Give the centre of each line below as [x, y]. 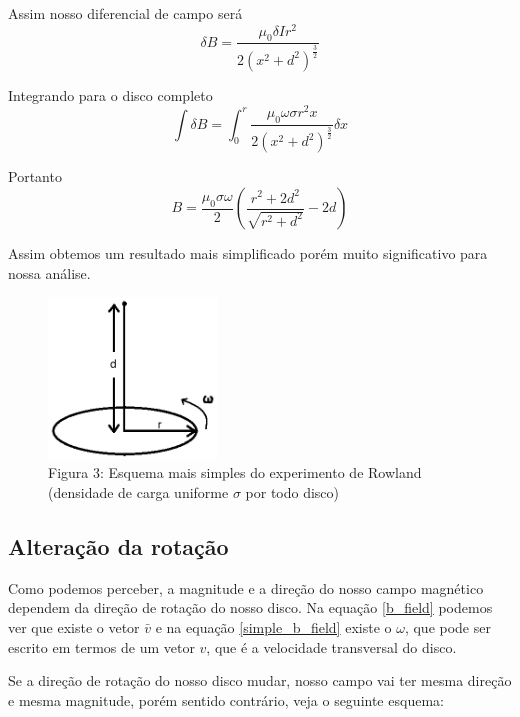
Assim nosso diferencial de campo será [125, 13]
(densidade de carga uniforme [138, 492]
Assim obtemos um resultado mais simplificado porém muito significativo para [248, 253]
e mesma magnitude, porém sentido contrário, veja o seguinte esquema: [226, 699]
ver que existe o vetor [74, 627]
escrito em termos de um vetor [101, 646]
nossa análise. [49, 272]
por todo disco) [292, 492]
